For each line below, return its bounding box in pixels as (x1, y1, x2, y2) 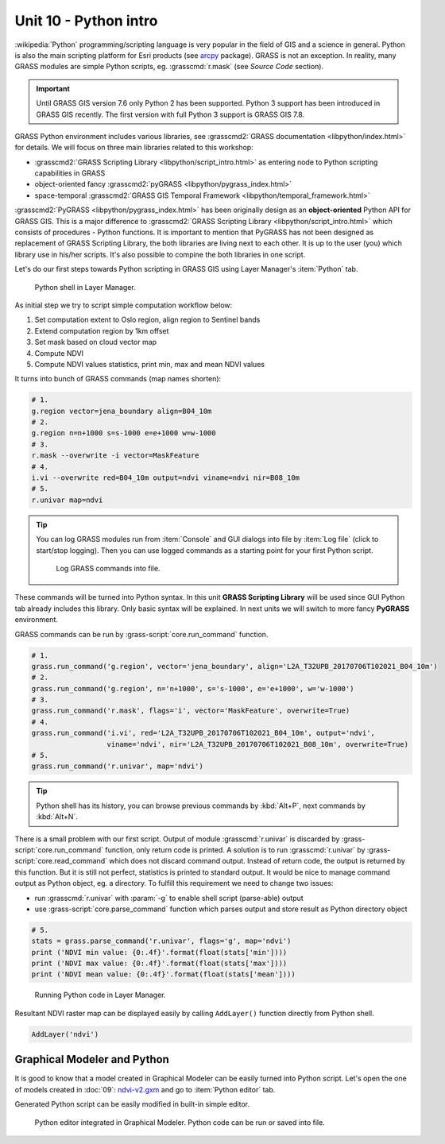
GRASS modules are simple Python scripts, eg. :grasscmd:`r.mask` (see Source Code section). (14, 62, 324, 71)
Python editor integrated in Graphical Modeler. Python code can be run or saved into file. (34, 1117, 325, 1127)
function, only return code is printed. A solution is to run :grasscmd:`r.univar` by (104, 844, 366, 854)
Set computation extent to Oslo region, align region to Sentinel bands (34, 315, 261, 325)
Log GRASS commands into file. (56, 563, 161, 573)
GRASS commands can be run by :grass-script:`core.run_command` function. (14, 629, 269, 639)
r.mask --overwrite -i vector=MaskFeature (31, 451, 199, 460)
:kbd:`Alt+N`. (36, 812, 79, 821)
